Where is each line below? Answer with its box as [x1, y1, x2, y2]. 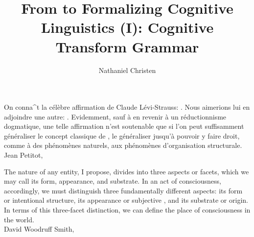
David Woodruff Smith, [4, 224, 74, 234]
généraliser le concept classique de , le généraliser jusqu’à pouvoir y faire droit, [4, 130, 240, 141]
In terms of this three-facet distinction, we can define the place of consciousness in [4, 205, 251, 215]
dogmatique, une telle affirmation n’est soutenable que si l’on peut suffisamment [4, 121, 244, 131]
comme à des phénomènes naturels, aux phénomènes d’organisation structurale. [4, 140, 242, 150]
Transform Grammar [55, 36, 199, 56]
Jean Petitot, [4, 150, 43, 160]
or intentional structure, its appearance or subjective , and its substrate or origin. [4, 195, 248, 205]
